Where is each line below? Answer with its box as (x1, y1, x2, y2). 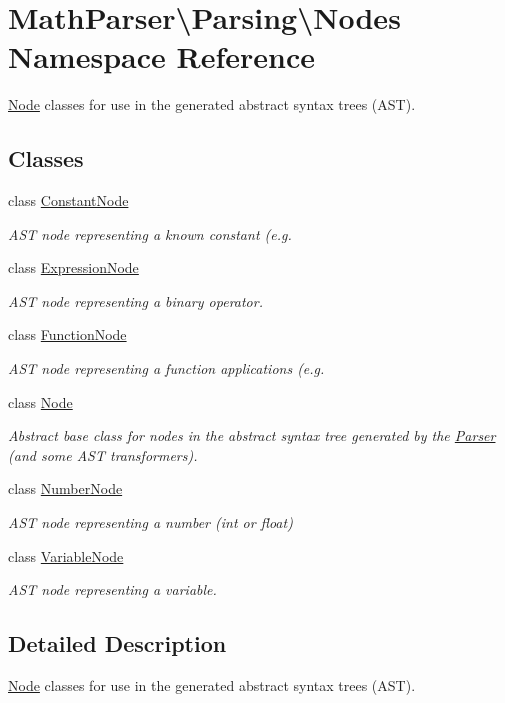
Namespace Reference (8, 36, 315, 77)
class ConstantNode (8, 190, 129, 211)
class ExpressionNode (8, 257, 139, 278)
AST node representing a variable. (8, 579, 217, 600)
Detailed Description (8, 628, 227, 659)
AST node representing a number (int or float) (8, 512, 293, 533)
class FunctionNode (8, 324, 127, 345)
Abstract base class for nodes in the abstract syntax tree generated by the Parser (8, 425, 496, 446)
